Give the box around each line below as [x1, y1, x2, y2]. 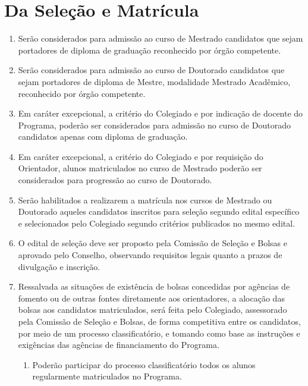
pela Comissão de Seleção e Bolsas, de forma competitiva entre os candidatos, [18, 315, 301, 327]
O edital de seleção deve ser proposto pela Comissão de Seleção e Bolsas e [18, 237, 287, 249]
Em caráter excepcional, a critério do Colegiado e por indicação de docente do [18, 107, 303, 120]
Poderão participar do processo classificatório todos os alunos [32, 358, 256, 371]
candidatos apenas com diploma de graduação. [18, 130, 188, 143]
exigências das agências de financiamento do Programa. [18, 338, 219, 351]
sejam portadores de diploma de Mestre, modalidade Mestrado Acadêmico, [18, 75, 291, 87]
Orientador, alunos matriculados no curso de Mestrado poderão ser [18, 162, 262, 174]
